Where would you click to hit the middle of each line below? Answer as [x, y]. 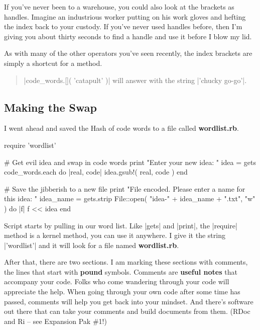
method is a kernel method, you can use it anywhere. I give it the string [115, 235]
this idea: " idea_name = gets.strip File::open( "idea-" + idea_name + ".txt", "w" [130, 198]
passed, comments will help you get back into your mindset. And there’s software [129, 301]
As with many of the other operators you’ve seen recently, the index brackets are [128, 53]
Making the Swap [50, 107]
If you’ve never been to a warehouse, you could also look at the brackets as [119, 7]
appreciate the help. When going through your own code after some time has [122, 292]
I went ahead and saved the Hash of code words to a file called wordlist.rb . [121, 128]
